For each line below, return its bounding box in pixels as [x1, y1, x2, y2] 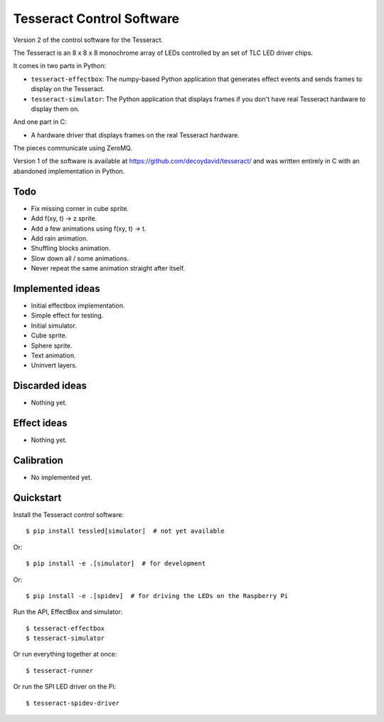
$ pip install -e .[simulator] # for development [26, 560, 206, 567]
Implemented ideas [13, 282, 101, 295]
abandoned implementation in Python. [13, 167, 125, 175]
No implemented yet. [31, 474, 92, 482]
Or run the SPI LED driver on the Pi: [13, 682, 117, 691]
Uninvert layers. [31, 361, 78, 370]
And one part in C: [13, 117, 67, 126]
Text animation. [31, 351, 76, 360]
